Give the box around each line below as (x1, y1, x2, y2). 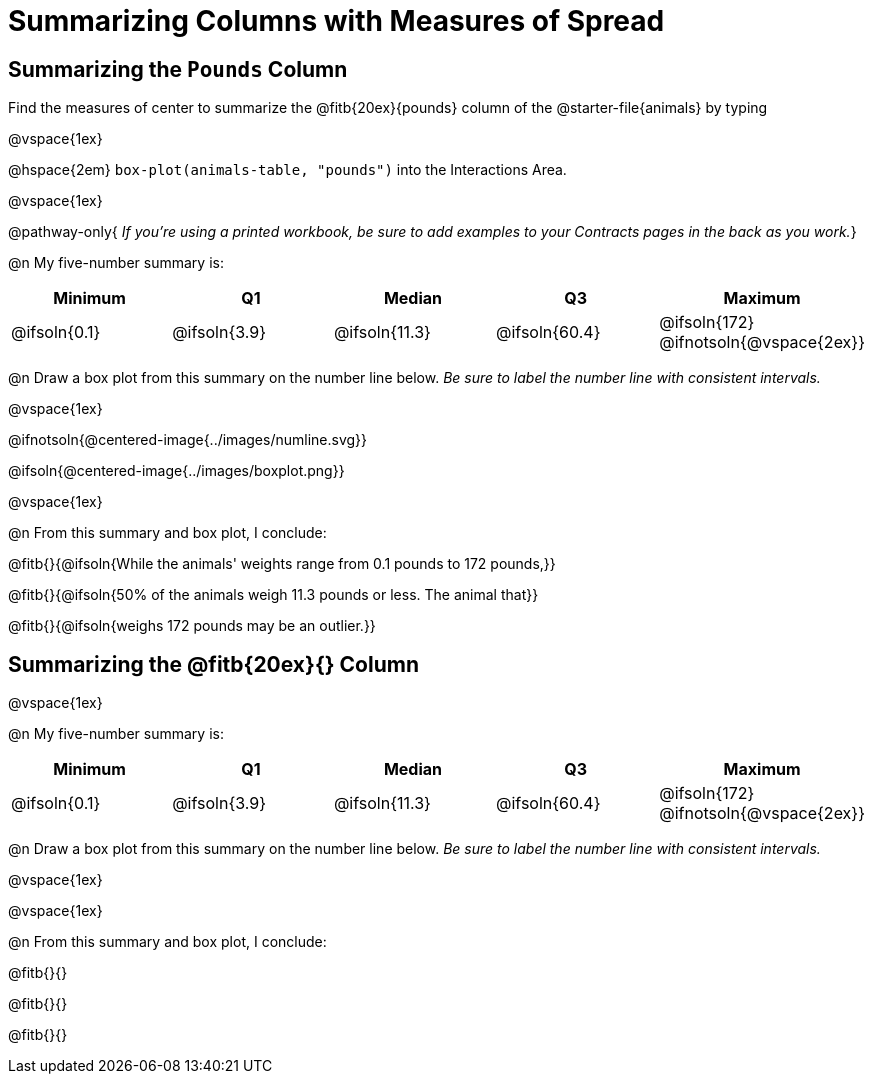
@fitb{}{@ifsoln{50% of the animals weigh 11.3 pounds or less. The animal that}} (8, 586, 539, 604)
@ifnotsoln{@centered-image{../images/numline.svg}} (8, 431, 367, 449)
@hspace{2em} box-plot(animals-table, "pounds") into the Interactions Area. (8, 161, 567, 179)
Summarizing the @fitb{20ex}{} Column (8, 651, 419, 677)
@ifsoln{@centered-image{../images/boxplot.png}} (8, 462, 345, 480)
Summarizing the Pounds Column (8, 56, 348, 82)
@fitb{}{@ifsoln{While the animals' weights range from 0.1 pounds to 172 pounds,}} (8, 555, 556, 573)
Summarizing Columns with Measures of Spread (8, 4, 665, 38)
